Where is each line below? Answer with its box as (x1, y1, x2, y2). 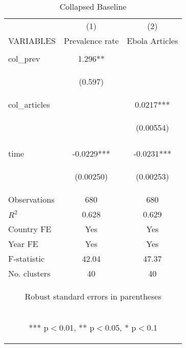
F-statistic (8, 253, 45, 264)
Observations (8, 193, 55, 205)
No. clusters (8, 267, 51, 279)
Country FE (8, 223, 52, 235)
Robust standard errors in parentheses (25, 290, 161, 302)
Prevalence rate (63, 35, 119, 46)
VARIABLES (8, 35, 56, 46)
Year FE (8, 238, 38, 250)
